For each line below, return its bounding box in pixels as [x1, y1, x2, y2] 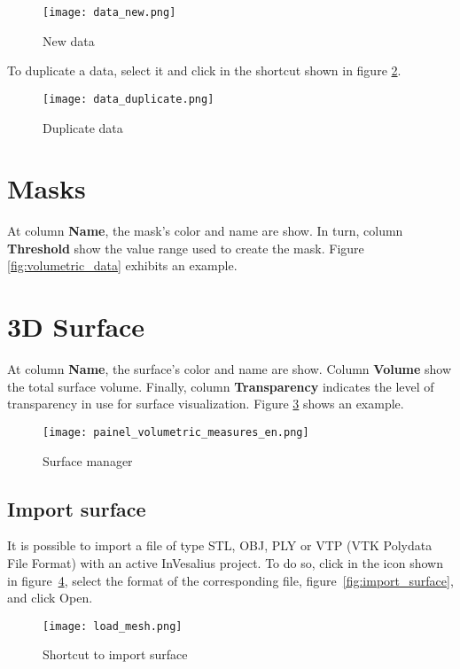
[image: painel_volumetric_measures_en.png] [43, 425, 309, 439]
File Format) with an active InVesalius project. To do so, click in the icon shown [7, 553, 443, 572]
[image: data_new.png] [43, 6, 176, 19]
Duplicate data [43, 118, 123, 136]
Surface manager [43, 451, 133, 470]
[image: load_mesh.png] [43, 619, 183, 633]
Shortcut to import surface [43, 645, 188, 664]
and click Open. [7, 588, 93, 607]
